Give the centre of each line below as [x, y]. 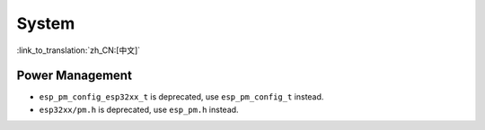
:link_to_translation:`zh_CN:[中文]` [79, 50]
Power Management [74, 76]
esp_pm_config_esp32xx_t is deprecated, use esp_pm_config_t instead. [181, 97]
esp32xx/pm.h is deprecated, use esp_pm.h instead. [139, 109]
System [46, 23]
